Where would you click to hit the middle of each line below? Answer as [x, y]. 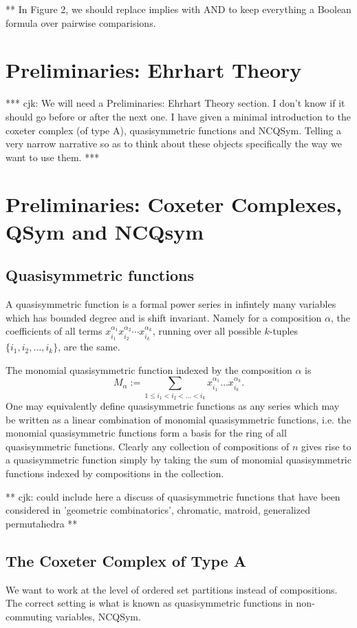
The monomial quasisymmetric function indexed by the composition [149, 369]
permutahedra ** [42, 523]
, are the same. [89, 347]
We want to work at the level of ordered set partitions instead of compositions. [172, 589]
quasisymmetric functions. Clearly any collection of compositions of [148, 446]
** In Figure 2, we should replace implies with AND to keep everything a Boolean [178, 9]
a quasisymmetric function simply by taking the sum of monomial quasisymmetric [178, 460]
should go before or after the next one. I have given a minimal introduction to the [178, 116]
